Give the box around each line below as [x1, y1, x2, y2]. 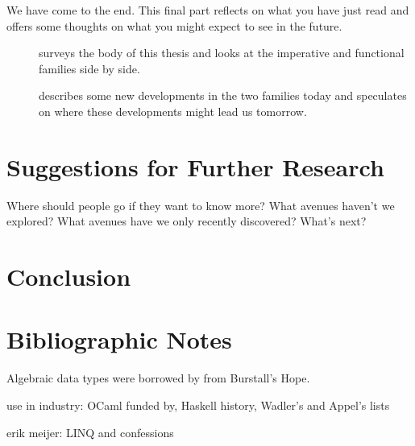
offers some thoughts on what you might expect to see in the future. [6, 17, 342, 34]
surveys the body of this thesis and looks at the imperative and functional [39, 44, 405, 61]
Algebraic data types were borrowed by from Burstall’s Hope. [6, 370, 310, 386]
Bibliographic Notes [6, 323, 232, 356]
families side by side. [39, 60, 140, 76]
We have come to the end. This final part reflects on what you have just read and [6, 2, 409, 18]
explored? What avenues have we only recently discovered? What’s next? [6, 213, 367, 229]
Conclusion [6, 260, 131, 293]
